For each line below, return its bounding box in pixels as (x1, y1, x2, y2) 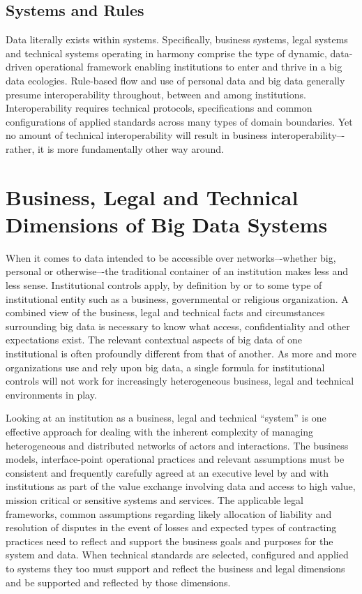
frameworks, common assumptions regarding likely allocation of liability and (6, 506, 332, 521)
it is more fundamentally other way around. (37, 141, 224, 156)
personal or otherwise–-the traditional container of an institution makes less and (6, 264, 349, 279)
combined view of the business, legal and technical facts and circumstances (6, 305, 325, 320)
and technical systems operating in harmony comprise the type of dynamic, (6, 45, 327, 60)
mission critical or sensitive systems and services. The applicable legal (6, 492, 303, 507)
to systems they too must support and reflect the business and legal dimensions (6, 560, 345, 575)
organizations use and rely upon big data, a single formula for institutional (6, 359, 325, 374)
